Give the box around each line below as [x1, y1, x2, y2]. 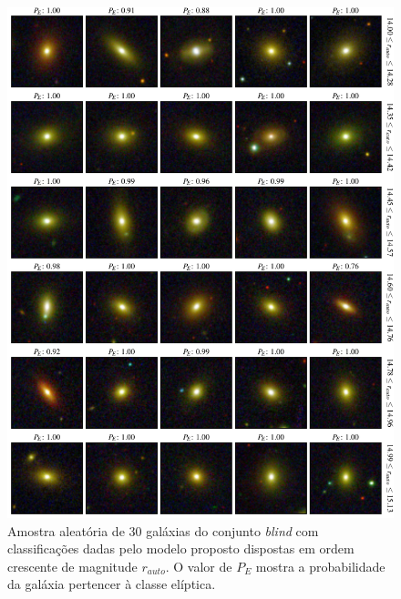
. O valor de [165, 556, 232, 575]
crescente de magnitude [7, 556, 138, 575]
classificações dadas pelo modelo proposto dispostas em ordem [7, 539, 355, 558]
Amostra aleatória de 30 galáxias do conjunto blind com [7, 521, 319, 540]
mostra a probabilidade [255, 556, 386, 575]
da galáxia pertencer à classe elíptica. [7, 574, 216, 594]
